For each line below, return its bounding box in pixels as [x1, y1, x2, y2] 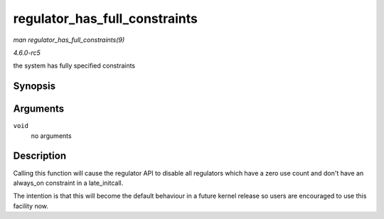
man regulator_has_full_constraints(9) [13, 36, 125, 44]
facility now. [13, 201, 49, 210]
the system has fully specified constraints [13, 61, 136, 70]
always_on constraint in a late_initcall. [13, 178, 124, 187]
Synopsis [13, 80, 56, 92]
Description [13, 150, 67, 162]
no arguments [31, 132, 72, 140]
